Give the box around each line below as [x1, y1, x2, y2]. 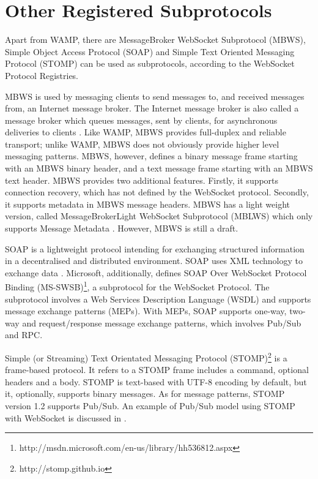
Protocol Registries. [5, 69, 79, 81]
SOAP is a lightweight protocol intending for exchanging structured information [5, 242, 305, 255]
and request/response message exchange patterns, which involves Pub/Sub [22, 316, 301, 329]
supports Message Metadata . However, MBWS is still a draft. [5, 222, 239, 235]
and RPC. [5, 328, 43, 341]
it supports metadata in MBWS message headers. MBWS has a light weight [5, 197, 290, 210]
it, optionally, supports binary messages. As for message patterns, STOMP [5, 387, 285, 400]
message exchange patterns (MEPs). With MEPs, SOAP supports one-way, [5, 304, 287, 317]
